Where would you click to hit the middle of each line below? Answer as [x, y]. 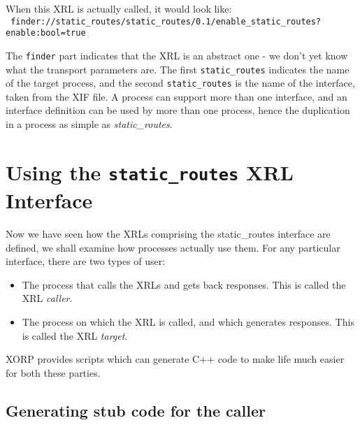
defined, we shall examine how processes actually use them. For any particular [173, 247]
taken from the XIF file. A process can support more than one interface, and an [177, 96]
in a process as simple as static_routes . [89, 124]
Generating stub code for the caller [136, 410]
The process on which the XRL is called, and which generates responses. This [188, 322]
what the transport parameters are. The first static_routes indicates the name [178, 69]
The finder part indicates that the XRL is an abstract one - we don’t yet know [177, 55]
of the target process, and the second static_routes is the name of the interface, [180, 83]
